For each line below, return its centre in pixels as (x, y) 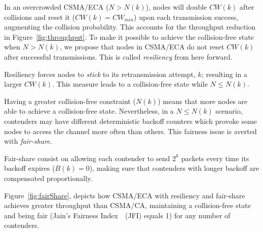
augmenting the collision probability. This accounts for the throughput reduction (130, 27)
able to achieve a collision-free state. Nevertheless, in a (89, 111)
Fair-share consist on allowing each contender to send (87, 158)
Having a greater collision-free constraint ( (70, 101)
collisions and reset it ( (40, 17)
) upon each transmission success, (186, 17)
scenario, (229, 111)
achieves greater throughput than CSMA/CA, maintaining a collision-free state (127, 205)
